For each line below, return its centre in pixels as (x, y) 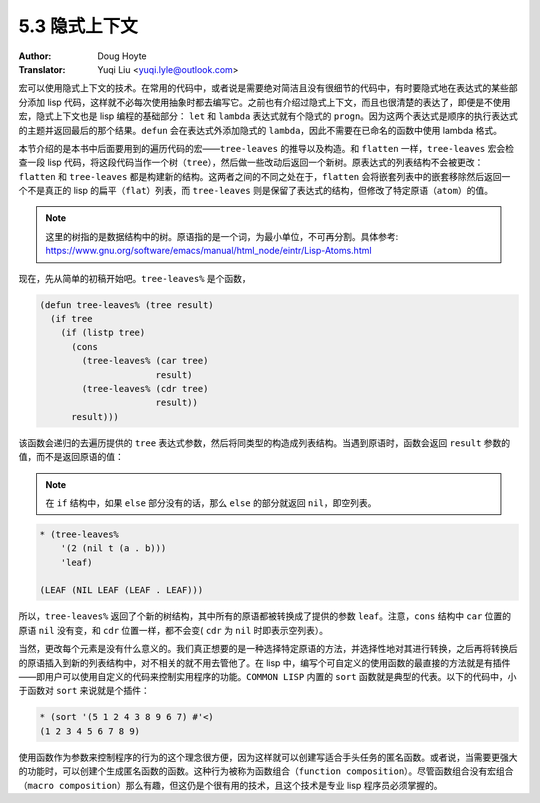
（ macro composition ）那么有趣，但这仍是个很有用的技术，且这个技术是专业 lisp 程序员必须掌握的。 (230, 785)
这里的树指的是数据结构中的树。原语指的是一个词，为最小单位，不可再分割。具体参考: (222, 236)
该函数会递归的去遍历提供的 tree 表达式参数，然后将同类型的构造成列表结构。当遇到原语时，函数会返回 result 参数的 (264, 442)
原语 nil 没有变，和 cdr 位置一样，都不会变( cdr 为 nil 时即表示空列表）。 (173, 630)
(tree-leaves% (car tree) (145, 361)
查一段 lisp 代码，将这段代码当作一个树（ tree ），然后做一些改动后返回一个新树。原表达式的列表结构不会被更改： (251, 162)
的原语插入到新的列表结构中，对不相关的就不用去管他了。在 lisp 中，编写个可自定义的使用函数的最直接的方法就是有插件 (264, 662)
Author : (35, 56)
